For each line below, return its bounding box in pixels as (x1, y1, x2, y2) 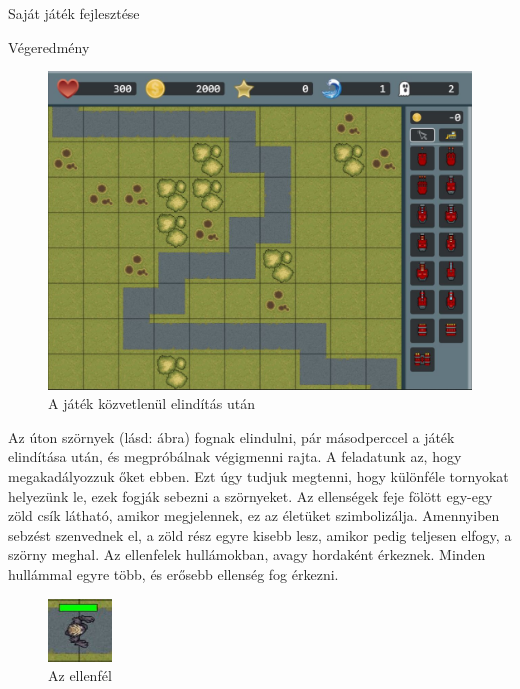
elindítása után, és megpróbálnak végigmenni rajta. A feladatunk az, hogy (8, 446, 462, 467)
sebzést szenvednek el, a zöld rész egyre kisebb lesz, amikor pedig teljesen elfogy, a (8, 524, 512, 545)
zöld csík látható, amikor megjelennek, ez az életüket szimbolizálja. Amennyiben (8, 505, 500, 526)
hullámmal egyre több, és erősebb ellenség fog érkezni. (8, 563, 339, 584)
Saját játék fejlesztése (8, 3, 140, 23)
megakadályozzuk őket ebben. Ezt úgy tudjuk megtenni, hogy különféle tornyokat (8, 465, 509, 486)
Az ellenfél (48, 665, 112, 686)
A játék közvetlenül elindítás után (48, 393, 255, 414)
